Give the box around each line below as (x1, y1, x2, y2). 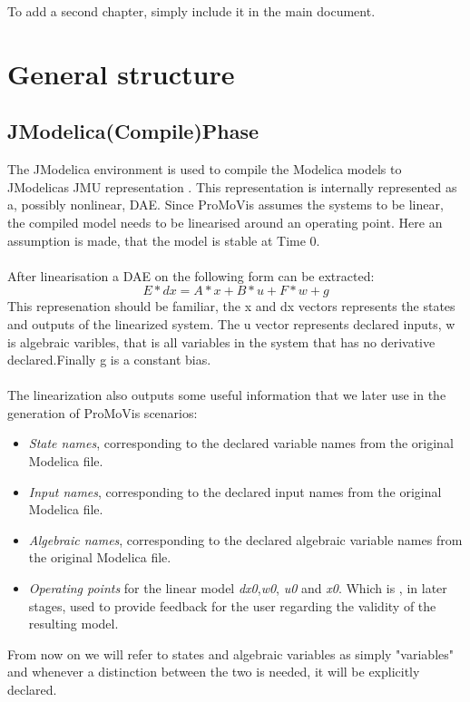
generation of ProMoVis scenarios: (7, 403, 198, 422)
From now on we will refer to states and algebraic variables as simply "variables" (7, 644, 454, 663)
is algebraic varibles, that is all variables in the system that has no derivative (7, 332, 436, 351)
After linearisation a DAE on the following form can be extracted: (7, 266, 375, 285)
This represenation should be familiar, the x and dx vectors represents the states (7, 297, 455, 316)
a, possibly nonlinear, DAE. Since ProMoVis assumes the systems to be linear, (7, 195, 444, 214)
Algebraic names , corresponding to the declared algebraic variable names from (28, 530, 463, 549)
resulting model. (28, 614, 119, 633)
